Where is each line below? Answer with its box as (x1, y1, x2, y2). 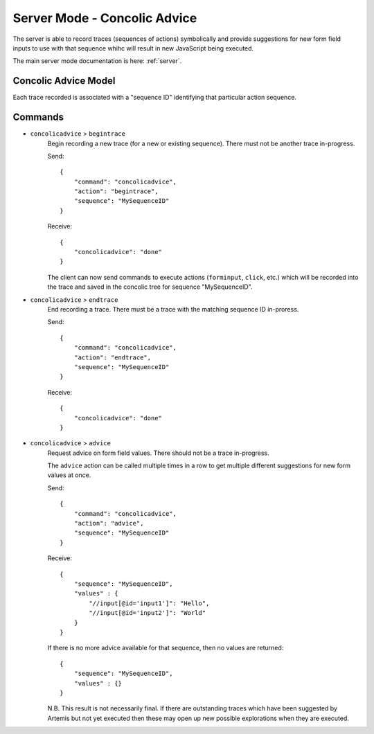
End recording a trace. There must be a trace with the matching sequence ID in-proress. (47, 305, 299, 313)
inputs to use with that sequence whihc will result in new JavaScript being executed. (12, 44, 254, 52)
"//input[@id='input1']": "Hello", (89, 599, 210, 607)
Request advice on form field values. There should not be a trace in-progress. (47, 449, 269, 457)
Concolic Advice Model (12, 75, 116, 87)
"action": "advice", (73, 519, 144, 528)
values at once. (47, 471, 91, 479)
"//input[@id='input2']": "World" (89, 609, 206, 617)
